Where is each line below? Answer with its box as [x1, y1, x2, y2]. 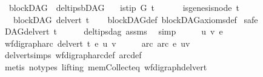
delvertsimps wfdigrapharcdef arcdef [4, 49, 142, 61]
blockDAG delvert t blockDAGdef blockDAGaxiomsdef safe [13, 13, 258, 25]
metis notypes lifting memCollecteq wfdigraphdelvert [4, 60, 207, 73]
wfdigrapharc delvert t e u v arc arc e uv [4, 36, 190, 49]
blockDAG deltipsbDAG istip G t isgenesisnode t [8, 1, 239, 13]
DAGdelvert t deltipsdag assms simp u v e [4, 25, 223, 38]
